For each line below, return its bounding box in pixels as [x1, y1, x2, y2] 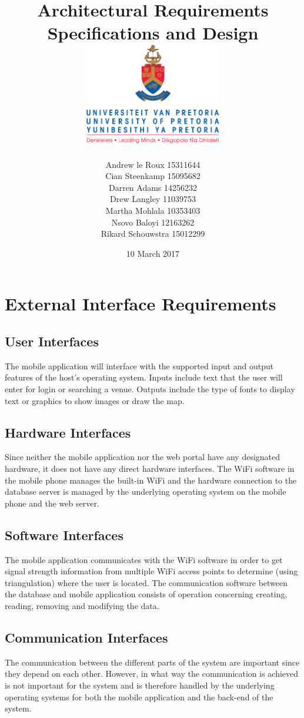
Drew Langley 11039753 [110, 193, 196, 205]
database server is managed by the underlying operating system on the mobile [5, 485, 286, 498]
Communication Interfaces [5, 628, 168, 646]
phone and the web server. [5, 497, 99, 509]
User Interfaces [5, 332, 99, 350]
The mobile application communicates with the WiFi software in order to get [5, 553, 283, 565]
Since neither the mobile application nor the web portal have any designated [5, 451, 280, 463]
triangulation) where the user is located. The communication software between [5, 576, 288, 588]
